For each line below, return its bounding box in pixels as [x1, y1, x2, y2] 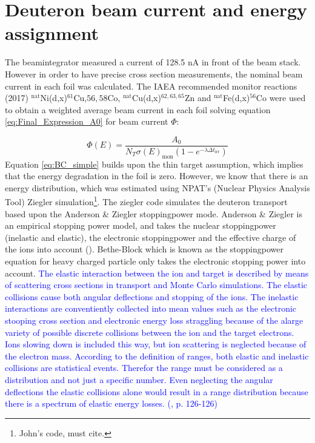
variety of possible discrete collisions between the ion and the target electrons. [5, 326, 294, 338]
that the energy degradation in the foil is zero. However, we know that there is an [5, 169, 308, 182]
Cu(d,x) [132, 91, 161, 104]
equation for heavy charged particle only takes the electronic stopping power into [5, 254, 306, 267]
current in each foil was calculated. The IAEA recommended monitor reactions [5, 79, 297, 92]
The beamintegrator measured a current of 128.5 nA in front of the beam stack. [5, 56, 301, 68]
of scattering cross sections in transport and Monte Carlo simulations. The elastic [5, 278, 308, 291]
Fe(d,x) [223, 91, 250, 104]
